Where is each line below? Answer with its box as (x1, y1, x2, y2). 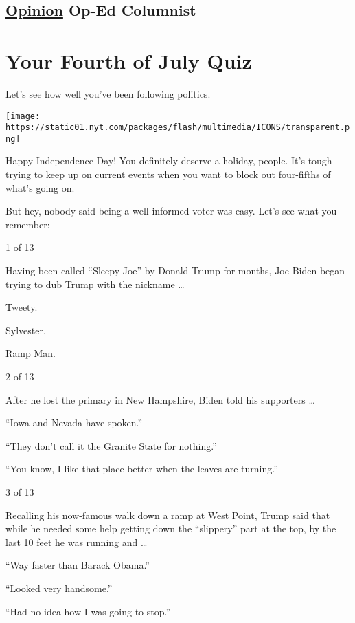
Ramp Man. (5, 346, 56, 360)
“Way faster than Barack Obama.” (5, 558, 150, 572)
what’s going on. (5, 180, 75, 195)
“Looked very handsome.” (5, 580, 113, 595)
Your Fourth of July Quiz (5, 46, 252, 74)
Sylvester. (5, 323, 46, 337)
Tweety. (5, 300, 38, 314)
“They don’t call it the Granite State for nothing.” (5, 438, 217, 452)
